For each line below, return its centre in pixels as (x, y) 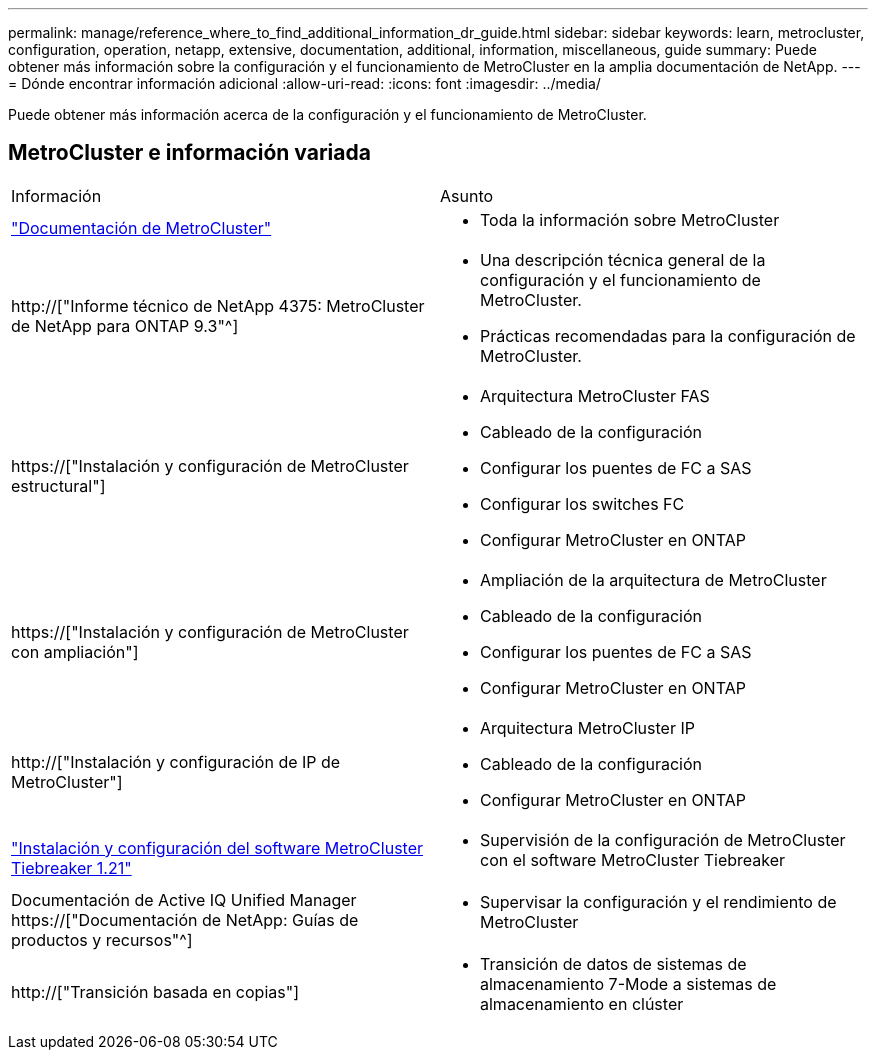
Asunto (467, 195)
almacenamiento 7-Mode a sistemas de (628, 983)
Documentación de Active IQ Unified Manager (184, 899)
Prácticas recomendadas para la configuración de (668, 335)
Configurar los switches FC (582, 503)
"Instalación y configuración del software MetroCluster (217, 847)
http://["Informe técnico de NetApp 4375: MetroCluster (218, 305)
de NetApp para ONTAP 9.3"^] (125, 325)
